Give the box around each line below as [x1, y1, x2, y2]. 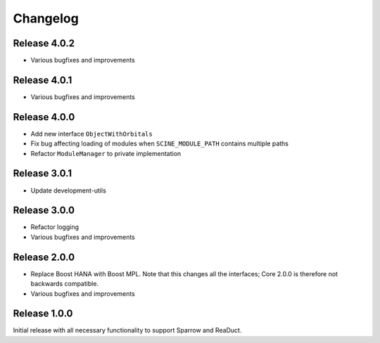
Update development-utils [30, 186, 107, 195]
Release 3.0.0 [13, 205, 75, 216]
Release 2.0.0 [13, 251, 75, 263]
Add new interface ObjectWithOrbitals [30, 129, 153, 138]
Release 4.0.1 [13, 74, 72, 86]
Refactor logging [30, 223, 80, 231]
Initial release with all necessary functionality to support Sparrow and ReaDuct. [13, 326, 242, 335]
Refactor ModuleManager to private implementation [30, 149, 182, 157]
